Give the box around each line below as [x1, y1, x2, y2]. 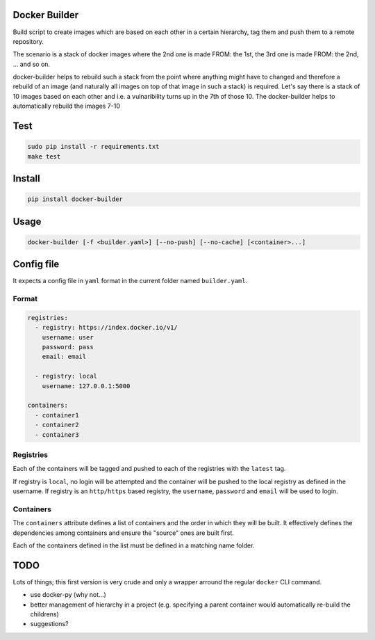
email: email [42, 353, 87, 361]
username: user [42, 333, 94, 341]
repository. [12, 37, 44, 45]
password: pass [42, 343, 94, 351]
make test [27, 152, 61, 160]
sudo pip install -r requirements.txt [27, 143, 160, 151]
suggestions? [30, 620, 69, 628]
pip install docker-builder [27, 195, 123, 203]
